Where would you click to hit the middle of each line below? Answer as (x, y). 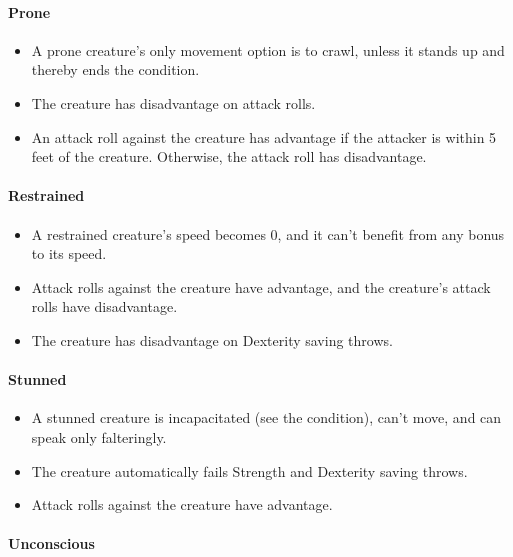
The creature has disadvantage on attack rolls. (173, 102)
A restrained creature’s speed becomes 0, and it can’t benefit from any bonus (268, 233)
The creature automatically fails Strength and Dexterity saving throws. (249, 470)
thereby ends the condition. (115, 69)
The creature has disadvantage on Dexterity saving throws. (212, 339)
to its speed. (69, 253)
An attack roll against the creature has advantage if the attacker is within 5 (264, 136)
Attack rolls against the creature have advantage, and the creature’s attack (261, 286)
